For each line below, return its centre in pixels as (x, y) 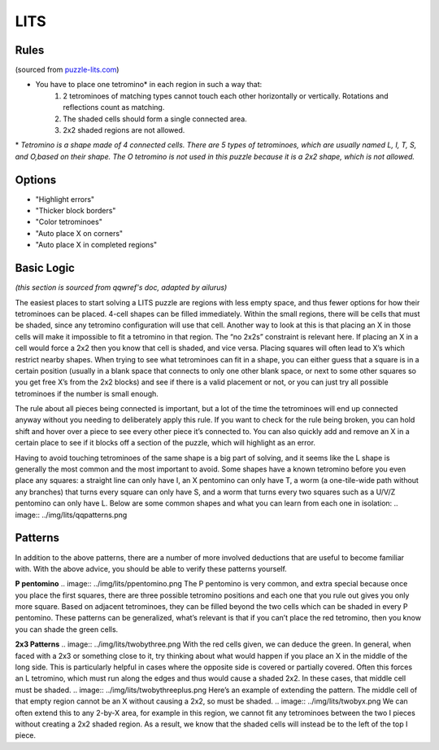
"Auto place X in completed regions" (96, 245)
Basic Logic (45, 268)
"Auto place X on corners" (79, 233)
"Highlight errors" (65, 199)
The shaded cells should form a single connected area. (155, 119)
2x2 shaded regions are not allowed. (124, 130)
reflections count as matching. (114, 107)
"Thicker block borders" (76, 211)
